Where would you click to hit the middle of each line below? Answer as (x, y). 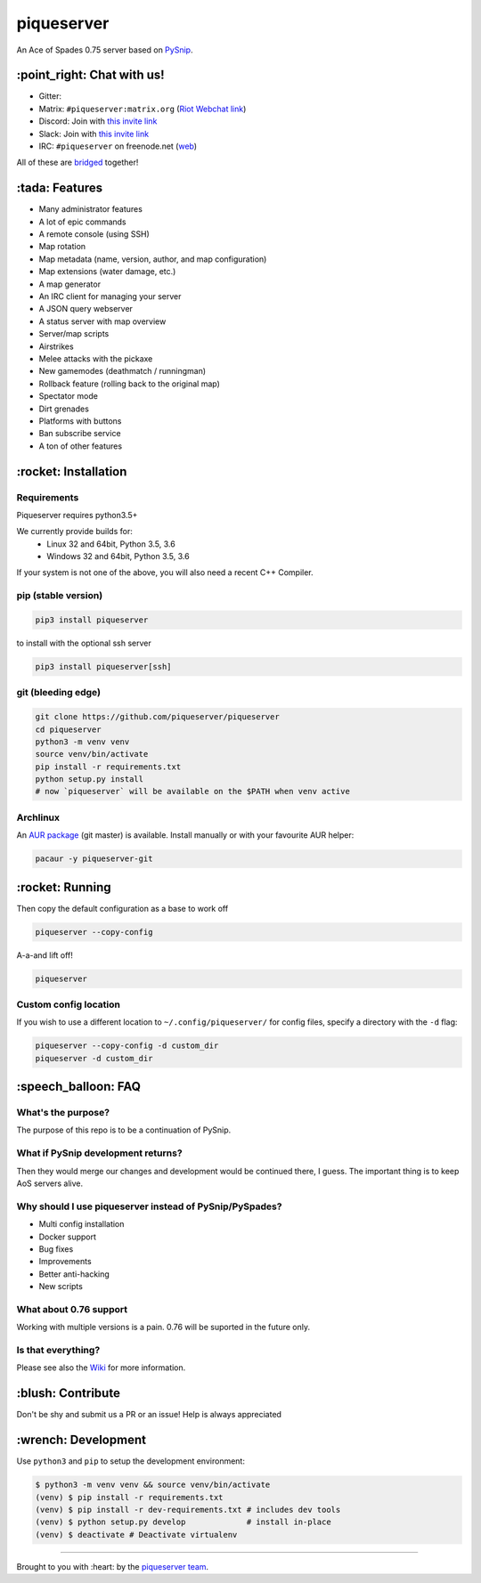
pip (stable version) (60, 596)
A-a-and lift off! (45, 955)
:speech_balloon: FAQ (79, 1087)
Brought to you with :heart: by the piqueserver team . (113, 1566)
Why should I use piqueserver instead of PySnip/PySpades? (149, 1206)
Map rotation (62, 247)
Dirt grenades (64, 409)
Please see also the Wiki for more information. (101, 1368)
